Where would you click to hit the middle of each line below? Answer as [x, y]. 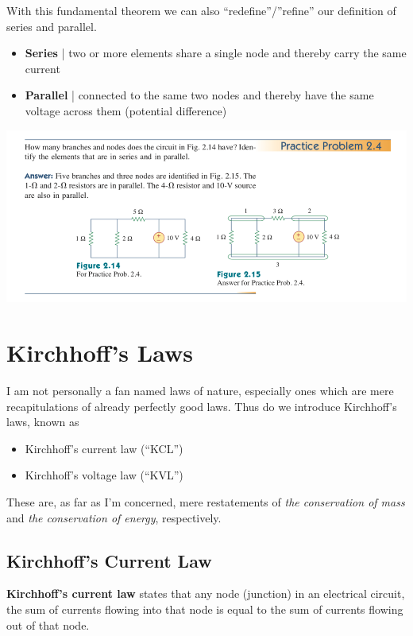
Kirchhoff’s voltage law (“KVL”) [104, 475]
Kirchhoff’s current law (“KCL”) [104, 448]
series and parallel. [52, 26]
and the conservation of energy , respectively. [114, 517]
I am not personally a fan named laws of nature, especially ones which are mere [200, 391]
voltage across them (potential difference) [126, 110]
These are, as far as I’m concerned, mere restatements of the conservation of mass [206, 501]
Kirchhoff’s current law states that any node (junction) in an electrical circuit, [206, 593]
